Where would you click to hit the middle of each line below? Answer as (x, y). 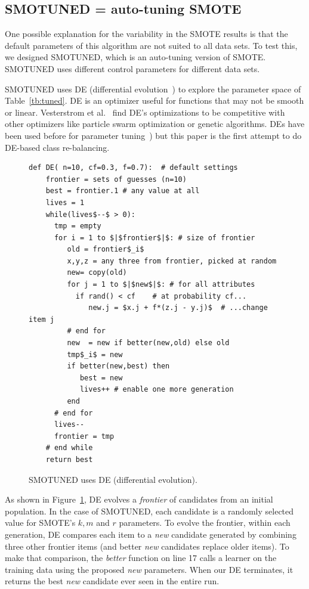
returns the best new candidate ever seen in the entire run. (112, 581)
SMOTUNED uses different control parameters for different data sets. (132, 68)
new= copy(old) (97, 273)
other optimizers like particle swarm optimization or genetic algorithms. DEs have (155, 124)
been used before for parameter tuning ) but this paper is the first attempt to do (153, 135)
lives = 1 (65, 202)
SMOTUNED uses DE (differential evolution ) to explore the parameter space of (153, 89)
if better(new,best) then (118, 366)
